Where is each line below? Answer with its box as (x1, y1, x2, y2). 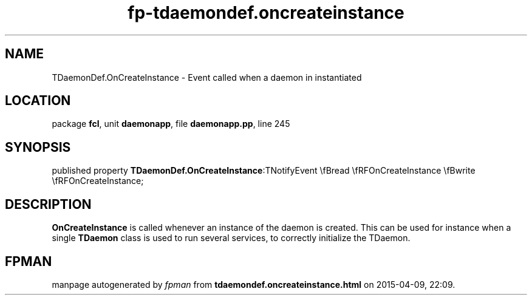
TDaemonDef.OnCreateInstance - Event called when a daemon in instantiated (52, 72, 362, 83)
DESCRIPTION (5, 196, 92, 212)
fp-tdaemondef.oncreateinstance (128, 2, 404, 23)
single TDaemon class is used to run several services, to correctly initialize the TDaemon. (52, 233, 411, 244)
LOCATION (5, 93, 71, 109)
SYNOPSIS (5, 139, 71, 155)
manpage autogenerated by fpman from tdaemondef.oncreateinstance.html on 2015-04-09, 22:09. (52, 279, 455, 290)
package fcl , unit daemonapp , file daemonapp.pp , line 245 (52, 118, 290, 129)
